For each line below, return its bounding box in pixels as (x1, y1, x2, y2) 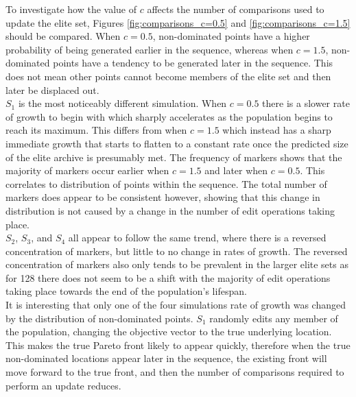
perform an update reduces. (5, 378, 121, 392)
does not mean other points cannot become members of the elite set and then (5, 69, 331, 83)
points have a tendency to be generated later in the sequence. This (53, 56, 333, 70)
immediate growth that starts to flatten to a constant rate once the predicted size (5, 136, 348, 150)
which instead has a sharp (222, 123, 331, 137)
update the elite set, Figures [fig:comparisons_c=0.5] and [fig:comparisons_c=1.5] (5, 15, 351, 29)
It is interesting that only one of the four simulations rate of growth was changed (5, 298, 346, 312)
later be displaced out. (5, 82, 99, 97)
